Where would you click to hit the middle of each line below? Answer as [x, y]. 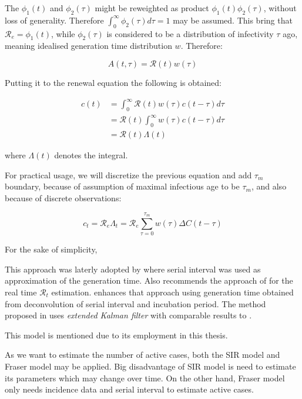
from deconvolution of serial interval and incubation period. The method [135, 303]
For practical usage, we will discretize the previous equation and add [128, 174]
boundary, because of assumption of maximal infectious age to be [122, 186]
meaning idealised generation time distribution [88, 46]
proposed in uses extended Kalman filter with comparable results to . [128, 315]
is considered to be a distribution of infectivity [190, 33]
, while [63, 33]
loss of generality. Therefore [54, 20]
